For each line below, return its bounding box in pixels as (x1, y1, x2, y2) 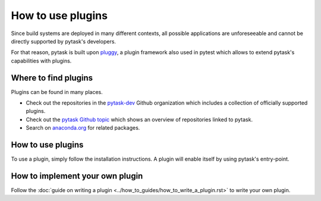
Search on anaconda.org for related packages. (26, 124, 140, 131)
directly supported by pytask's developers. (11, 37, 116, 45)
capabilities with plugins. (11, 57, 72, 64)
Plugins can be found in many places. (11, 88, 103, 95)
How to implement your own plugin (11, 171, 143, 181)
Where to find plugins (11, 73, 93, 83)
